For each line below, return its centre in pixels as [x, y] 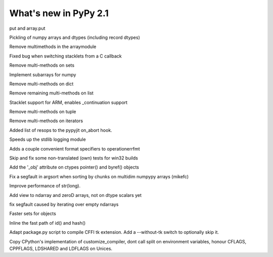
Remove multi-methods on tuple [43, 112]
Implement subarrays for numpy [43, 74]
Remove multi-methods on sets [42, 65]
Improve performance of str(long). [45, 186]
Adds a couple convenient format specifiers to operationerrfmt [75, 148]
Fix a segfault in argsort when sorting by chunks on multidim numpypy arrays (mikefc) [99, 176]
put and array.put [27, 28]
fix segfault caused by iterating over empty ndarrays [64, 204]
